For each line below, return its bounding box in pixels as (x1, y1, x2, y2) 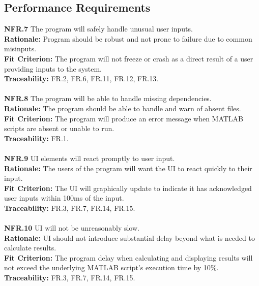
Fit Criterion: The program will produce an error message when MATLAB (4, 113, 244, 123)
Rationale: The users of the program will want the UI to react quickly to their (4, 163, 252, 173)
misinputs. (4, 43, 37, 54)
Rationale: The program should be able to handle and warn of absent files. (4, 103, 241, 113)
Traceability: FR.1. (4, 133, 69, 143)
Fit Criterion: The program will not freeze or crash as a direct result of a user (4, 53, 253, 63)
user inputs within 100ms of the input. (4, 193, 124, 203)
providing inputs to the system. (4, 63, 102, 74)
